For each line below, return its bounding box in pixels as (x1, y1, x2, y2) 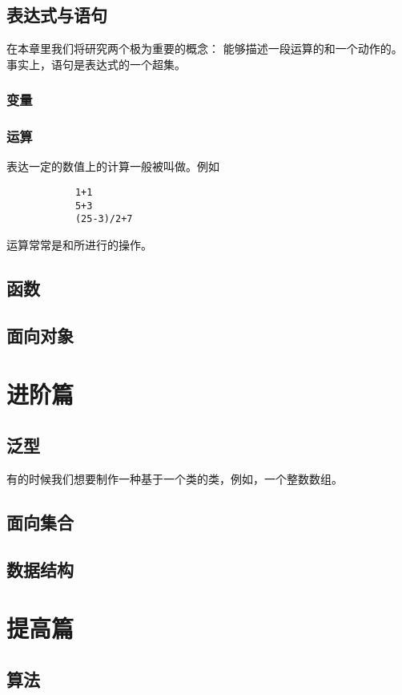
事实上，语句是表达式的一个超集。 (6, 55, 186, 72)
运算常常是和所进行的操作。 (6, 236, 152, 253)
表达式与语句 (6, 2, 107, 27)
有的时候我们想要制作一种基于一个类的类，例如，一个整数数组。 (6, 470, 343, 487)
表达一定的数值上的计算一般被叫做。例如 (6, 158, 219, 175)
